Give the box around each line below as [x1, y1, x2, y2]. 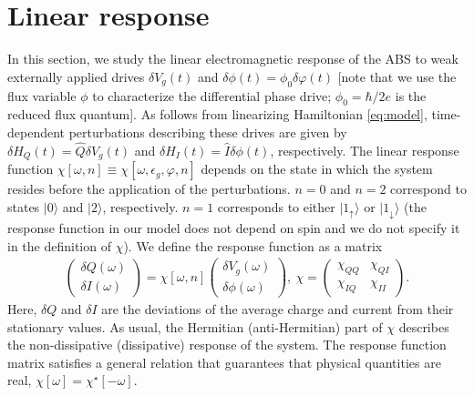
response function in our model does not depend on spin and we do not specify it [7, 218, 460, 238]
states [7, 197, 40, 216]
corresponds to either [217, 197, 335, 216]
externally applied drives [7, 66, 145, 86]
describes [398, 317, 449, 336]
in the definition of [7, 236, 111, 255]
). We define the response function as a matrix [123, 236, 383, 255]
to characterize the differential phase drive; [92, 86, 332, 105]
